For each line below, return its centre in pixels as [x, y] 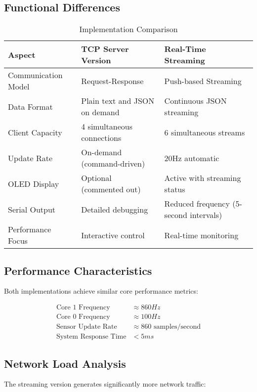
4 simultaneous [107, 127]
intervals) [206, 215]
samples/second [177, 327]
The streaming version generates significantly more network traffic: [105, 384]
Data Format [30, 106]
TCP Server [105, 49]
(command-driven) [113, 164]
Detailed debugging [115, 209]
